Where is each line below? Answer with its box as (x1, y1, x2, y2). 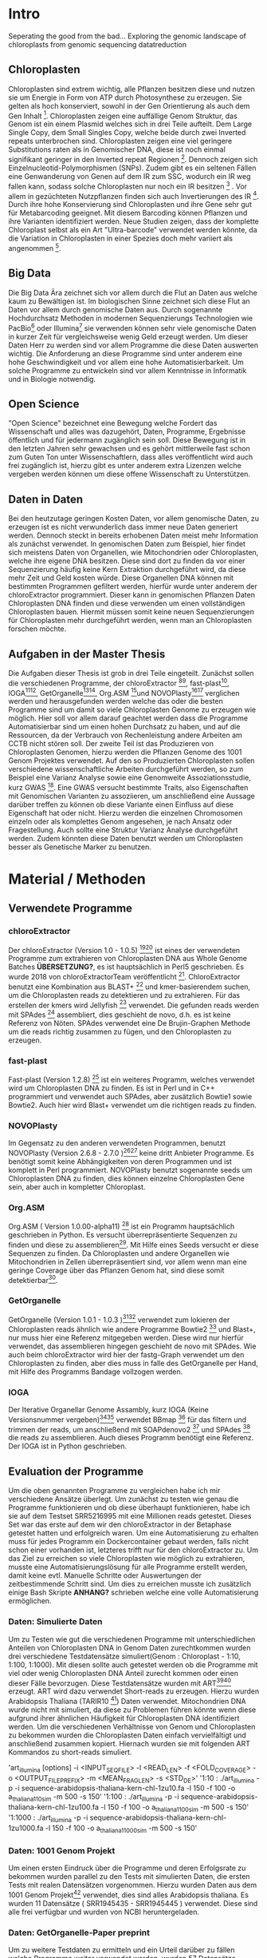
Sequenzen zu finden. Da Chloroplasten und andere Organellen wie (8, 1248, 230, 1258)
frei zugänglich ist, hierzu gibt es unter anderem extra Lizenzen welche (8, 461, 241, 471)
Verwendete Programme (8, 902, 133, 915)
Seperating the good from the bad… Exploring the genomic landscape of (8, 31, 247, 41)
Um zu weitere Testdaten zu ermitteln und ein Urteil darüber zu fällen (8, 1944, 235, 1954)
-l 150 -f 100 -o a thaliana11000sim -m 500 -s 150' (45, 1823, 198, 1834)
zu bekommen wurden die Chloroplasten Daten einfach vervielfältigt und (8, 1730, 247, 1740)
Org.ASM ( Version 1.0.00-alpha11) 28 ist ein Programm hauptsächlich (8, 1220, 235, 1231)
